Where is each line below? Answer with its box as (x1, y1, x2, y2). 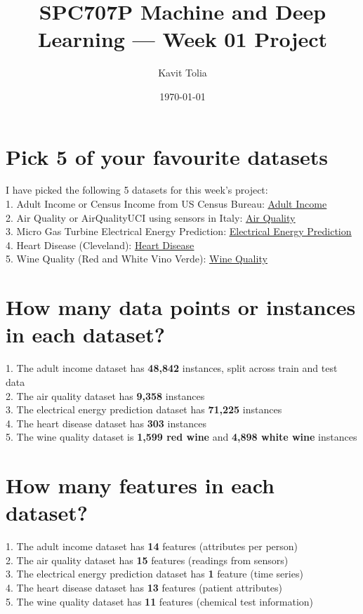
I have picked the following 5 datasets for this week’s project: (6, 182, 268, 197)
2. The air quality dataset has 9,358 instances (6, 388, 205, 403)
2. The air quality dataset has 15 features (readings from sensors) (6, 552, 289, 567)
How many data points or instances (6, 293, 356, 321)
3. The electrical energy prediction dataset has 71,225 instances (6, 402, 282, 417)
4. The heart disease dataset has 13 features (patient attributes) (6, 580, 282, 594)
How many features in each (6, 471, 275, 500)
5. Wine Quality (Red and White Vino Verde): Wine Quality (6, 251, 268, 266)
